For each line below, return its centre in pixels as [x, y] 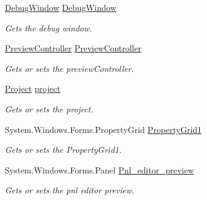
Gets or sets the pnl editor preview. [70, 190]
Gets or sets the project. [49, 108]
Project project [33, 89]
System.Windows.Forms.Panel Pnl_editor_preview [100, 169]
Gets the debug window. [49, 27]
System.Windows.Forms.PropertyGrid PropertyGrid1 [104, 129]
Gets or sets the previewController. [69, 68]
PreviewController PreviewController [73, 48]
